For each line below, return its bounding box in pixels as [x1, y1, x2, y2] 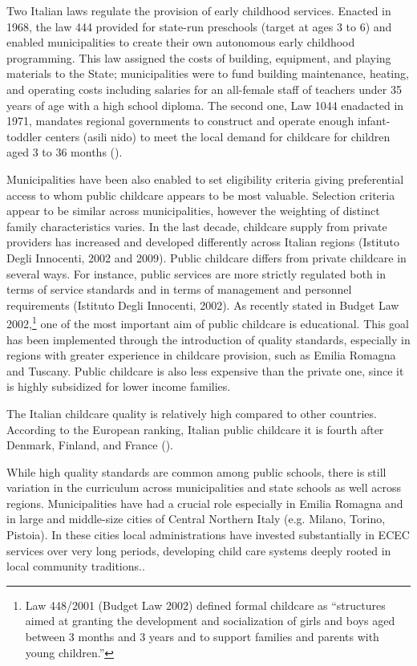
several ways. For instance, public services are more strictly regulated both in [6, 265, 387, 282]
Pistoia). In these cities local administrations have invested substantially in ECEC [6, 526, 410, 543]
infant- [357, 112, 391, 129]
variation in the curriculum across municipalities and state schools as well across [6, 479, 402, 496]
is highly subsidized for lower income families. [6, 378, 231, 395]
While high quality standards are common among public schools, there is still [6, 463, 387, 480]
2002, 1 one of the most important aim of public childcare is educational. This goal [6, 313, 410, 331]
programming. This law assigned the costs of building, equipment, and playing [6, 49, 391, 66]
